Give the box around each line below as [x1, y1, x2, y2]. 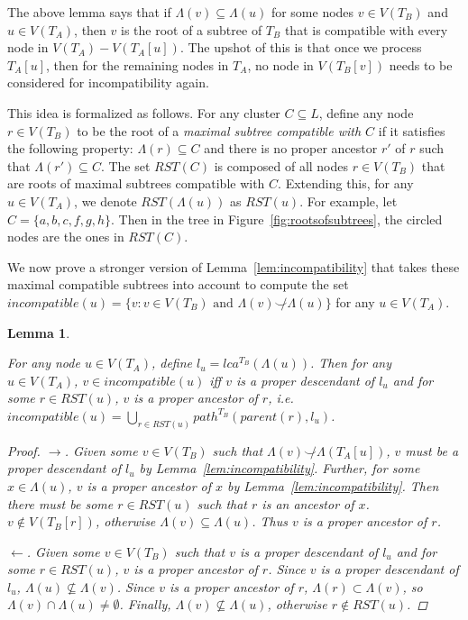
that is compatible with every [284, 20, 448, 39]
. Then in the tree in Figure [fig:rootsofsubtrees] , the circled [110, 209, 443, 228]
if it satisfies [378, 121, 445, 140]
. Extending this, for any [278, 174, 414, 193]
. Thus [252, 512, 288, 531]
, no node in [247, 55, 314, 74]
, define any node [318, 103, 414, 122]
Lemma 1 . [7, 323, 70, 342]
